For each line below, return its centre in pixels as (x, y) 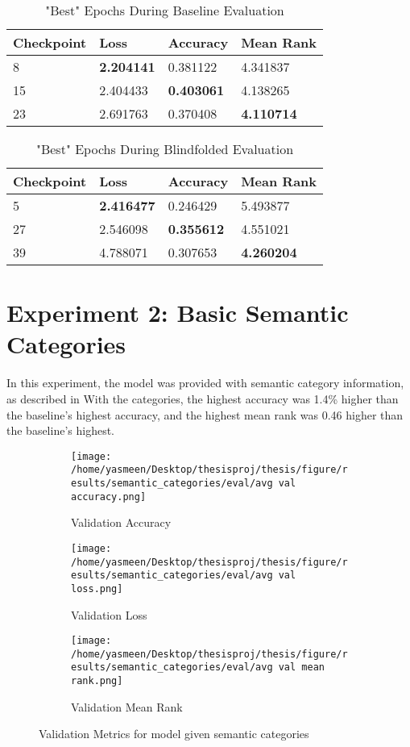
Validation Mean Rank (127, 706)
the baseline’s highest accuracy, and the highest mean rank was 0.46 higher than (205, 414)
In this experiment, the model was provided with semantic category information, (205, 383)
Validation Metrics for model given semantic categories (174, 734)
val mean (301, 668)
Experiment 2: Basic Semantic (178, 313)
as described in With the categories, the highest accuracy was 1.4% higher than (203, 398)
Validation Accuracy (121, 522)
